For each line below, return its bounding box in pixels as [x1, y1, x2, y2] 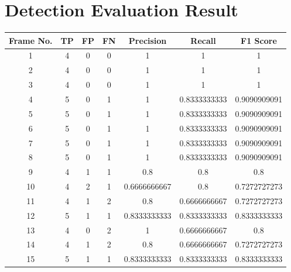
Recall [190, 34, 216, 46]
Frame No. [9, 34, 53, 46]
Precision [128, 34, 167, 46]
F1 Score [241, 34, 277, 46]
